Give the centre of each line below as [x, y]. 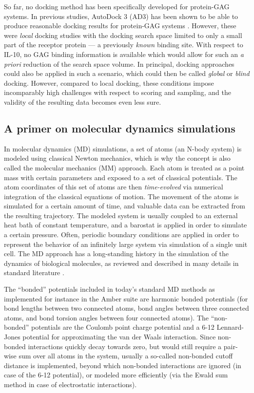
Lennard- [230, 327]
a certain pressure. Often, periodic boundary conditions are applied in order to [121, 234]
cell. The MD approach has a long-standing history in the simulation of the [117, 253]
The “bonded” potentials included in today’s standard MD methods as [109, 289]
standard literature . [34, 272]
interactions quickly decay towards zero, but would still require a [125, 346]
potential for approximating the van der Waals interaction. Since [119, 337]
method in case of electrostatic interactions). [70, 384]
